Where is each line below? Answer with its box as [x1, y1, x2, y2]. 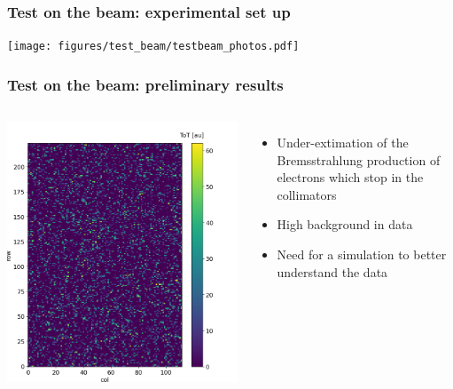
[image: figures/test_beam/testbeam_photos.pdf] [7, 40, 300, 53]
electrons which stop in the [277, 168, 424, 187]
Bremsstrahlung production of [277, 150, 441, 169]
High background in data [277, 215, 413, 234]
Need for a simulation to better [277, 245, 447, 264]
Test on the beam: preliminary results [7, 73, 284, 95]
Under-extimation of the [277, 133, 409, 152]
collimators [277, 185, 337, 203]
